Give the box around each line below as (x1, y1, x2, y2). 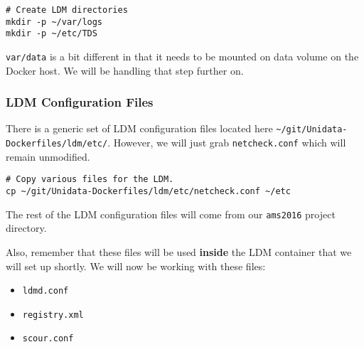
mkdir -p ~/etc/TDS (6, 28, 97, 39)
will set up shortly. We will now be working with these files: (6, 258, 266, 273)
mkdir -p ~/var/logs (6, 16, 103, 27)
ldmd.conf (22, 286, 69, 297)
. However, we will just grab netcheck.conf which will (107, 135, 346, 150)
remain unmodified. (6, 149, 90, 164)
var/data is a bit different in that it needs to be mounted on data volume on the (6, 48, 359, 63)
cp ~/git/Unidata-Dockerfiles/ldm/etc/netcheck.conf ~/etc (6, 186, 291, 196)
